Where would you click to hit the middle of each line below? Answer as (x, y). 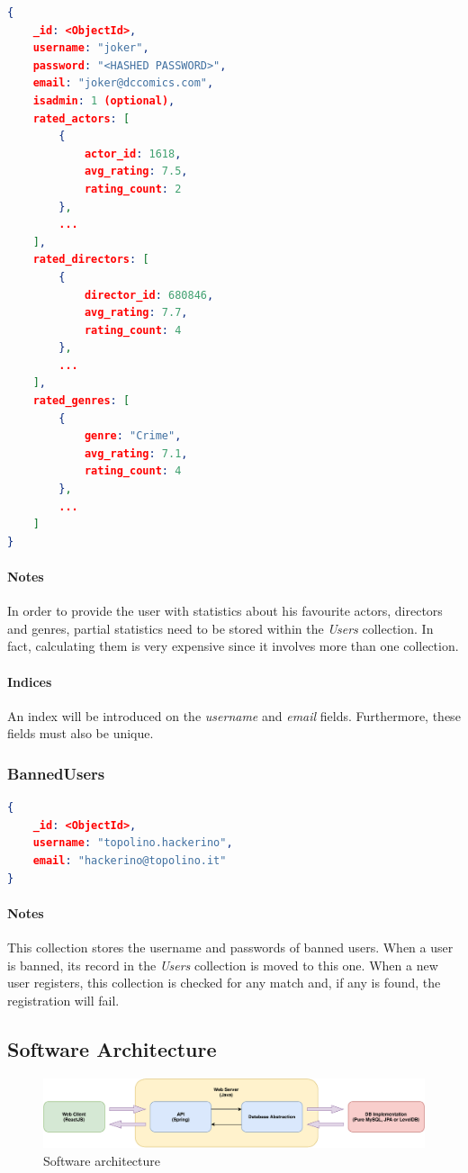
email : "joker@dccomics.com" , (123, 83)
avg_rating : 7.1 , (136, 453)
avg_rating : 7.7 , (136, 313)
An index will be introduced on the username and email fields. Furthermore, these (234, 715)
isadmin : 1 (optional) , (104, 100)
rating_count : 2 (133, 189)
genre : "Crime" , (133, 436)
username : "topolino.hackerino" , (133, 843)
